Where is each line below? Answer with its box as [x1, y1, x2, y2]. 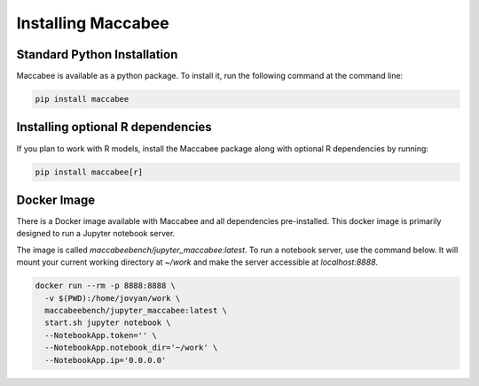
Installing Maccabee [16, 13, 169, 33]
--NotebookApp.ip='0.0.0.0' [44, 355, 167, 365]
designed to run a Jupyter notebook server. [16, 228, 176, 239]
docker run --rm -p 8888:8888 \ [35, 281, 177, 291]
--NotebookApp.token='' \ [44, 330, 157, 340]
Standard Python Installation [16, 47, 178, 62]
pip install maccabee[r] [35, 166, 144, 177]
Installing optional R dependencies [16, 120, 212, 135]
